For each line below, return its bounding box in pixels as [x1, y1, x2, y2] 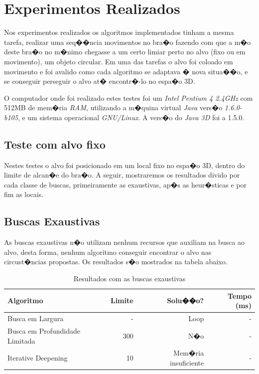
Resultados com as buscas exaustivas [73, 273, 186, 284]
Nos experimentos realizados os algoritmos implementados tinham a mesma [4, 27, 234, 37]
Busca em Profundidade [7, 325, 80, 336]
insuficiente [170, 357, 204, 368]
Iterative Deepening [7, 353, 68, 363]
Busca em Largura [7, 313, 64, 324]
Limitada [7, 335, 35, 346]
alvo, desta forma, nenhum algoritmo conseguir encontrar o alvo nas [4, 246, 212, 257]
